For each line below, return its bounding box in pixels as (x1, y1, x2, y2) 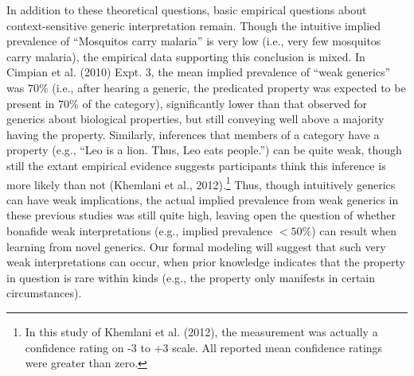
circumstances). (6, 285, 82, 301)
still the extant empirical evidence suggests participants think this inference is (6, 157, 386, 173)
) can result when (311, 222, 396, 238)
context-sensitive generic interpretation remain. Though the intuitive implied (6, 17, 381, 33)
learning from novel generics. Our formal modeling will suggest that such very (6, 238, 386, 254)
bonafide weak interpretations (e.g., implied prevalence (6, 222, 273, 238)
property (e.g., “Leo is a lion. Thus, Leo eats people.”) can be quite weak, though (6, 141, 402, 158)
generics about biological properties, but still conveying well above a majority (6, 110, 385, 127)
